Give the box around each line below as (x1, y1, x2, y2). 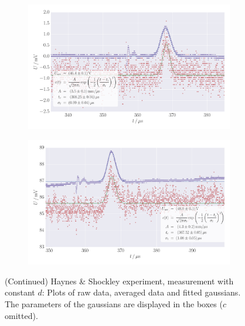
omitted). (5, 309, 38, 321)
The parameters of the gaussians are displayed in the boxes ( (5, 298, 223, 310)
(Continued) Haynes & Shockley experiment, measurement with (5, 274, 234, 287)
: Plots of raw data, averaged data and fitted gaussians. (42, 286, 241, 298)
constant (5, 286, 35, 298)
